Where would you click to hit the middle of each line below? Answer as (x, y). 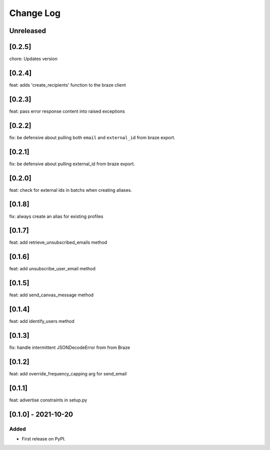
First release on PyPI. (44, 439)
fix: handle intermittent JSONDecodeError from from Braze (69, 347)
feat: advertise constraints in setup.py (48, 400)
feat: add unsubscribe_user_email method (52, 269)
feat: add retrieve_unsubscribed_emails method (58, 242)
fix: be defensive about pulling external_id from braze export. (72, 164)
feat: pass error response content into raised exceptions (67, 111)
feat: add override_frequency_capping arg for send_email (68, 373)
